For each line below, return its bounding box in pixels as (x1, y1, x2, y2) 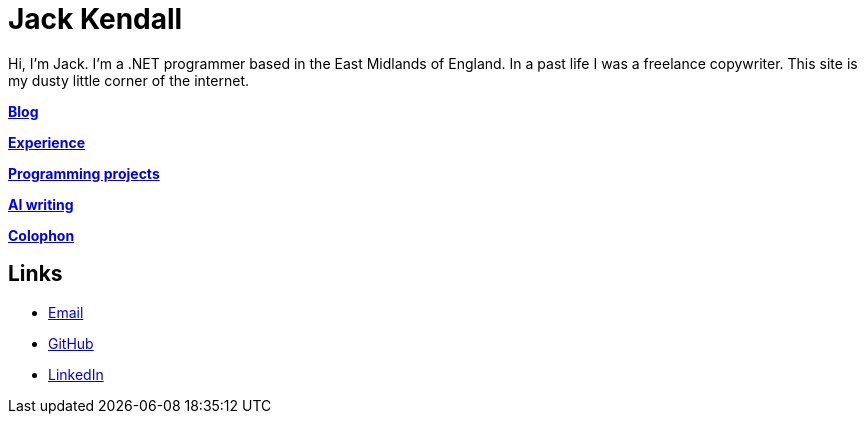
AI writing (8, 195, 74, 213)
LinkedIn (48, 365, 104, 383)
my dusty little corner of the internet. (8, 71, 249, 89)
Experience (8, 133, 85, 151)
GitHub (48, 334, 94, 352)
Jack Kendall (8, 2, 183, 36)
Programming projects (8, 164, 160, 182)
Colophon (8, 226, 75, 244)
